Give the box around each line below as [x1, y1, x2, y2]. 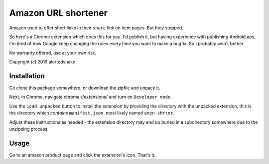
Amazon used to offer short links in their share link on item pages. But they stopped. [9, 25, 184, 31]
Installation [9, 72, 45, 80]
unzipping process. [9, 126, 49, 132]
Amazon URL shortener [9, 7, 108, 18]
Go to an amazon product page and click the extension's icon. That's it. [9, 152, 156, 158]
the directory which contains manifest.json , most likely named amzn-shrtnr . [9, 110, 174, 116]
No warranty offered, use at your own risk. [9, 50, 97, 55]
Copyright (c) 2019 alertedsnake [9, 59, 76, 65]
